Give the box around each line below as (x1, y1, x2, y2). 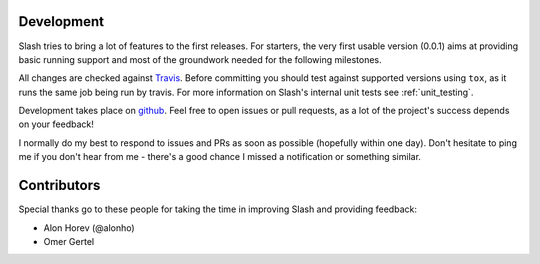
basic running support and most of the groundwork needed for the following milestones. (18, 53, 382, 65)
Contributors (18, 177, 101, 194)
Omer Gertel (43, 235, 95, 247)
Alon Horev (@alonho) (43, 221, 135, 234)
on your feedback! (18, 118, 95, 130)
